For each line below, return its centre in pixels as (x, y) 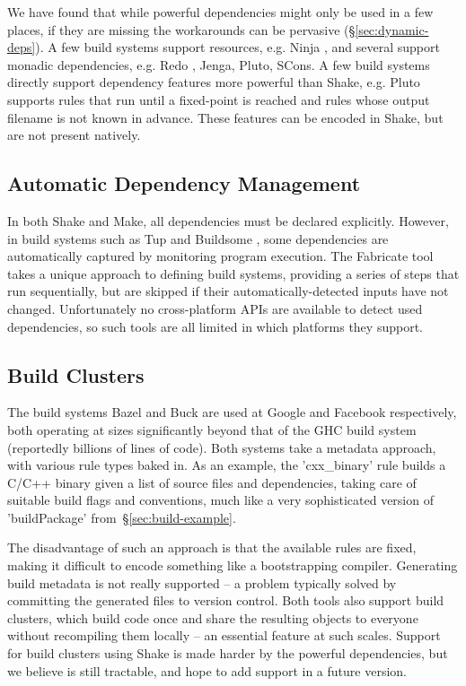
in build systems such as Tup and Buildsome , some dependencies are (198, 238)
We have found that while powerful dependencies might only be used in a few (220, 12)
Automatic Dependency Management (184, 183)
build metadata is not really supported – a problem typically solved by (202, 582)
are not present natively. (74, 135)
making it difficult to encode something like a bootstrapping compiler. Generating (233, 565)
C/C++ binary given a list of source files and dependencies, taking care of (212, 482)
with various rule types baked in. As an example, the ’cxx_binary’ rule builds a (227, 465)
